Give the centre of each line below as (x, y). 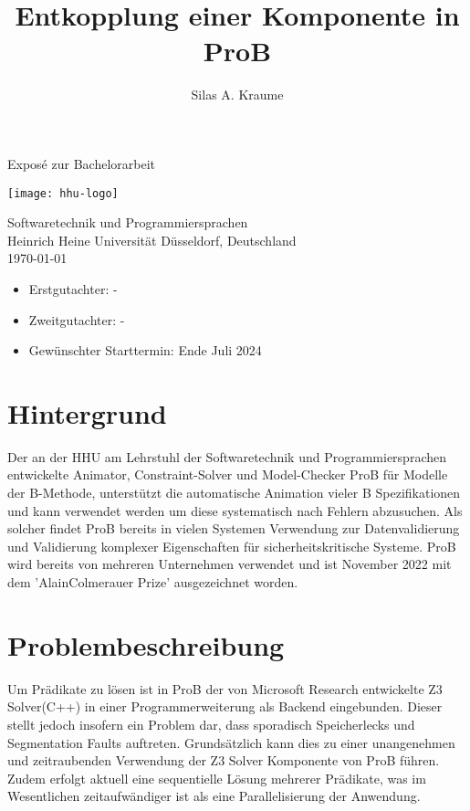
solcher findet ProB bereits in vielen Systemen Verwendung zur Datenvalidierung (234, 528)
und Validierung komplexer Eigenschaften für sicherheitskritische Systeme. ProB (232, 546)
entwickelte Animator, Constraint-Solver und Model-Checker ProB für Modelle (228, 474)
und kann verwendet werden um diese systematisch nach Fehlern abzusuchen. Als (235, 510)
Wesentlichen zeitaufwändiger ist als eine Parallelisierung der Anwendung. (214, 796)
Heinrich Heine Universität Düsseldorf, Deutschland (152, 240)
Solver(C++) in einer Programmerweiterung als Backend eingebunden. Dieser (225, 706)
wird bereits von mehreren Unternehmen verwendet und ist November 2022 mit (230, 564)
